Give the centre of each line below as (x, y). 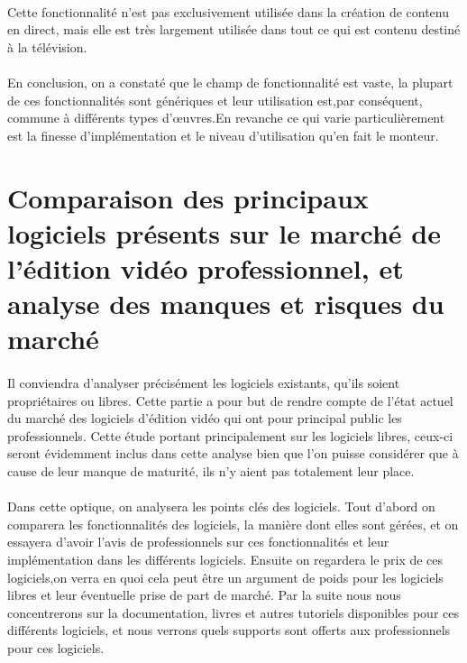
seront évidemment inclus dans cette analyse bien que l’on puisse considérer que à (233, 453)
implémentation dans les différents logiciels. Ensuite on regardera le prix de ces (225, 559)
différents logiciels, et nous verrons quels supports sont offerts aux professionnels (229, 630)
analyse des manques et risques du (226, 304)
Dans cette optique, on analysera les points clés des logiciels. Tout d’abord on (221, 506)
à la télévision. (47, 46)
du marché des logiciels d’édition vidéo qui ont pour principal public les (205, 418)
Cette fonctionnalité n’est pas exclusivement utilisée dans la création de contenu (228, 11)
